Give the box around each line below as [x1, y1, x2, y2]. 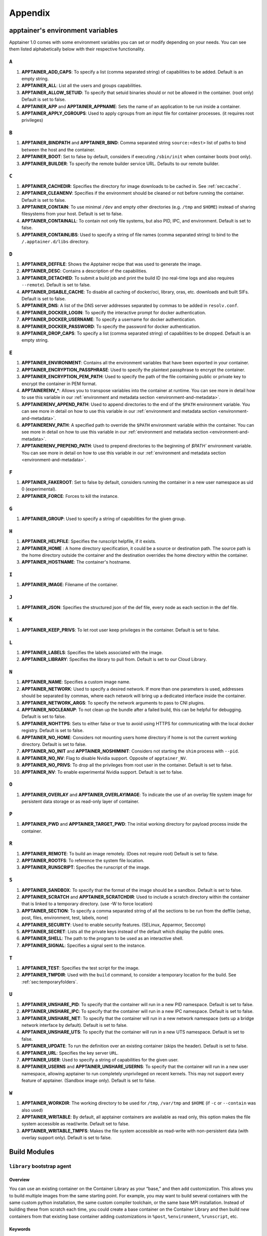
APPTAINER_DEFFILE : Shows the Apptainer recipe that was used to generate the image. [21, 261, 202, 267]
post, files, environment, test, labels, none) [21, 915, 109, 921]
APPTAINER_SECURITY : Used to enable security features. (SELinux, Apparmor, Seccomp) [21, 922, 206, 927]
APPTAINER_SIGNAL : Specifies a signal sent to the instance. [21, 942, 146, 948]
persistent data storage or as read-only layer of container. [21, 798, 139, 804]
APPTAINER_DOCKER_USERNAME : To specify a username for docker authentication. [21, 316, 196, 322]
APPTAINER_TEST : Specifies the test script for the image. [21, 965, 140, 971]
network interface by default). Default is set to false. [21, 1022, 128, 1028]
